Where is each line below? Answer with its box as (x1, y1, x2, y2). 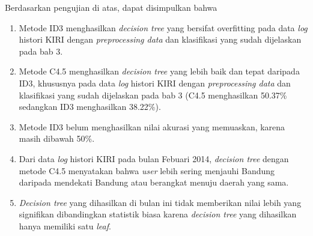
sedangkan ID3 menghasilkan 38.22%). (19, 100, 161, 113)
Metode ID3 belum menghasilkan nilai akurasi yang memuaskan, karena (19, 120, 285, 133)
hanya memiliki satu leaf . (19, 219, 111, 232)
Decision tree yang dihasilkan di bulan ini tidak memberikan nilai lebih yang (19, 196, 302, 208)
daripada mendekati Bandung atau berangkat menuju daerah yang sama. (19, 176, 289, 189)
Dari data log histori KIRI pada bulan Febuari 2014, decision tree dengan (19, 152, 289, 165)
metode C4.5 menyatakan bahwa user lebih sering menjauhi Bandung (19, 164, 275, 177)
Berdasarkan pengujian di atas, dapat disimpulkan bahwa (5, 1, 217, 13)
